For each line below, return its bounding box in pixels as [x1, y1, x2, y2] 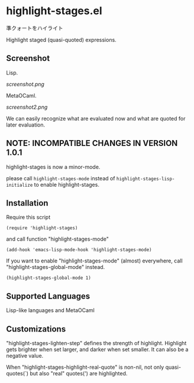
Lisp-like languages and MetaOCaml [6, 307, 95, 314]
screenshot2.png [6, 103, 48, 111]
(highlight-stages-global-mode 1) [6, 275, 92, 281]
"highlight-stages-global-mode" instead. [6, 264, 105, 271]
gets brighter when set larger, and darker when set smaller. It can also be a [6, 346, 189, 353]
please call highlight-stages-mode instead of [6, 174, 115, 181]
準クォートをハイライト [6, 24, 63, 31]
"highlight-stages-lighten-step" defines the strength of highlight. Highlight [6, 340, 187, 346]
